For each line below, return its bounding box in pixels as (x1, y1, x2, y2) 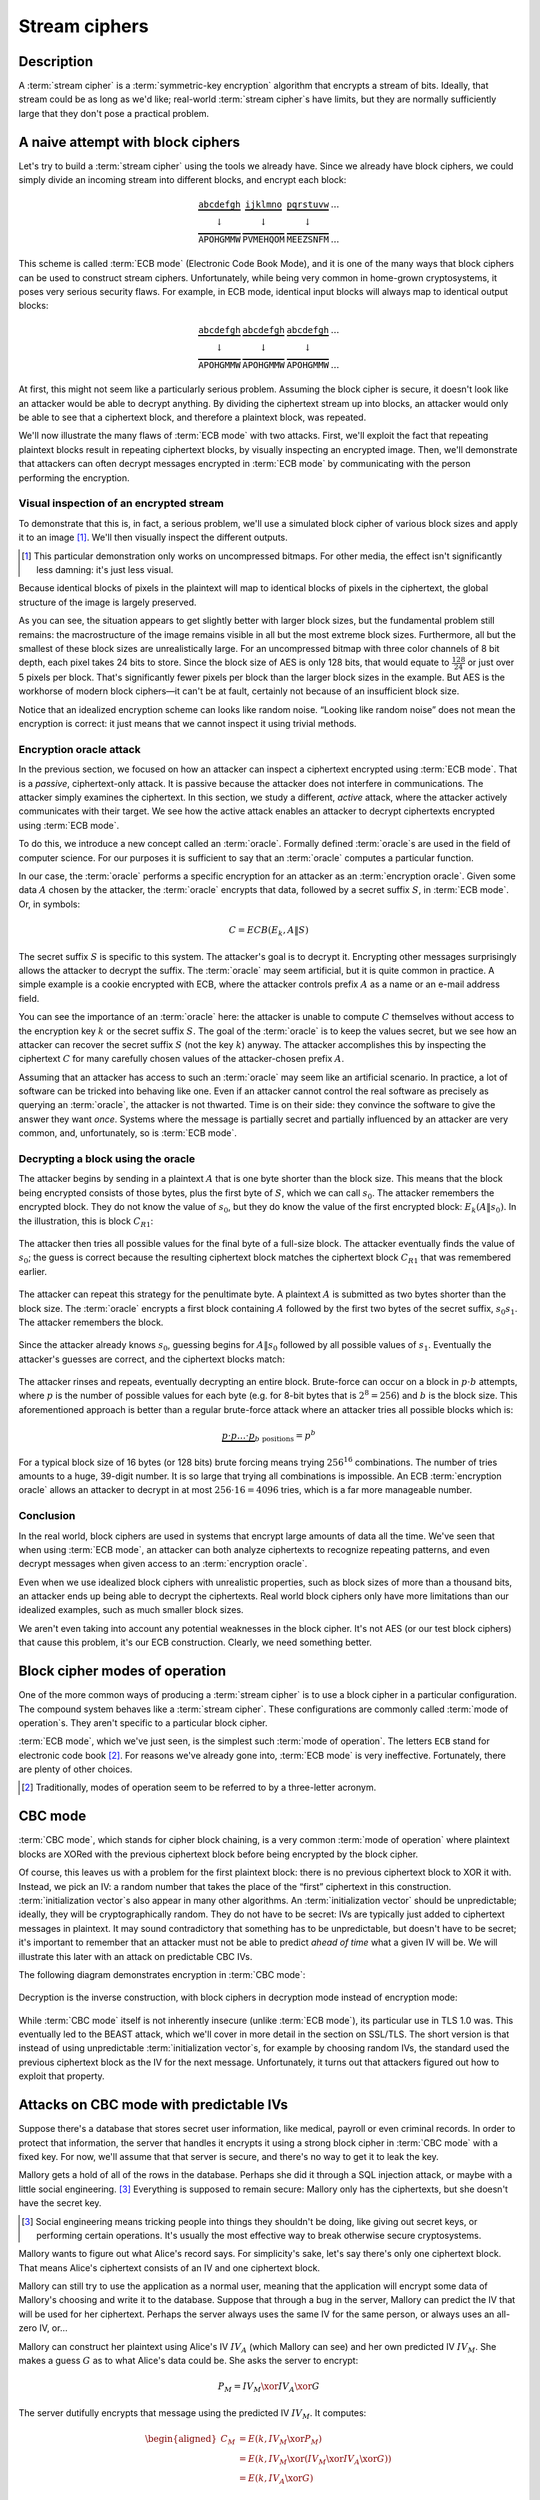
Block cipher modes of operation (18, 1663, 227, 1680)
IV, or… (39, 2322, 68, 2334)
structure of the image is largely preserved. (18, 596, 197, 608)
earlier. (18, 1265, 48, 1277)
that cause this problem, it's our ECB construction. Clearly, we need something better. (18, 1636, 372, 1649)
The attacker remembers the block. (18, 1316, 164, 1328)
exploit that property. (18, 2070, 105, 2082)
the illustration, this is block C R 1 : (18, 1215, 154, 1229)
